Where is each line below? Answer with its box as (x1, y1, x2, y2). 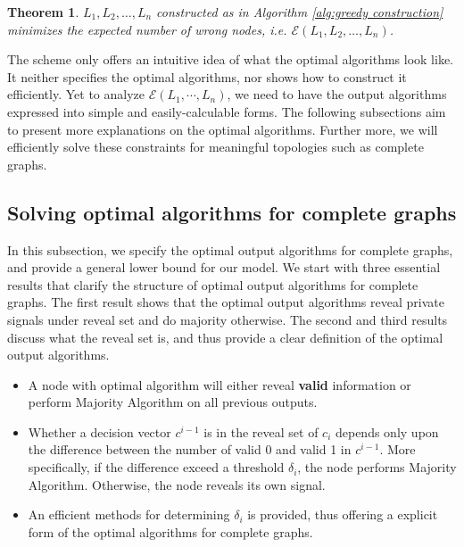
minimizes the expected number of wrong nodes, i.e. (7, 20, 287, 38)
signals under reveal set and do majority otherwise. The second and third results (7, 310, 448, 328)
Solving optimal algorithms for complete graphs (7, 198, 457, 226)
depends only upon (335, 422, 439, 441)
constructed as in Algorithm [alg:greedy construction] (156, 3, 443, 21)
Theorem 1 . (7, 3, 79, 21)
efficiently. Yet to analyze (7, 85, 145, 104)
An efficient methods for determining (28, 505, 230, 524)
